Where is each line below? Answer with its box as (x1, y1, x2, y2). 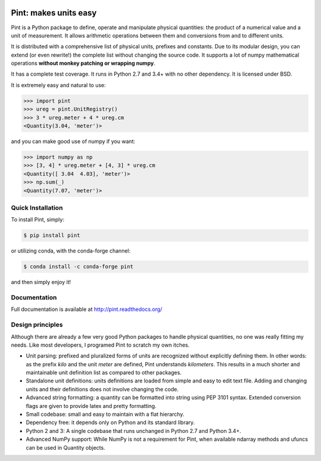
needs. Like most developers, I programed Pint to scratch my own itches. (11, 341, 190, 348)
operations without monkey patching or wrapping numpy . (11, 60, 156, 67)
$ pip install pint (23, 232, 80, 239)
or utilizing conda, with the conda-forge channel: (11, 247, 131, 254)
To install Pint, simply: (11, 216, 65, 223)
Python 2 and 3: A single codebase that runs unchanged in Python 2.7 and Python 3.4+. (26, 427, 241, 434)
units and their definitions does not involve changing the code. (26, 385, 179, 393)
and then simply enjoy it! (11, 279, 71, 286)
